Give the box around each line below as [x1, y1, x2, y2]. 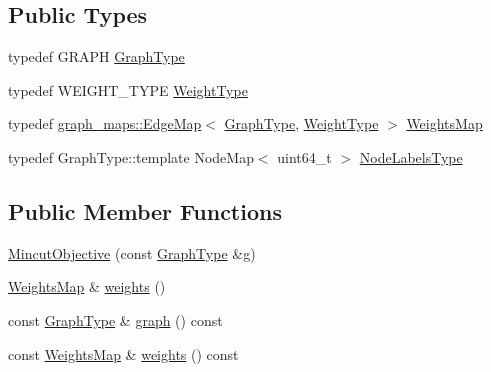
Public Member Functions [8, 195, 282, 226]
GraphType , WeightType [224, 113, 379, 134]
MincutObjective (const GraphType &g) [8, 242, 256, 263]
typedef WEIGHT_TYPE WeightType [8, 79, 248, 100]
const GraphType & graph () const [8, 309, 223, 330]
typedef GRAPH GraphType [8, 46, 185, 67]
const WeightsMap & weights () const [8, 343, 239, 364]
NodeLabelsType [359, 146, 463, 167]
